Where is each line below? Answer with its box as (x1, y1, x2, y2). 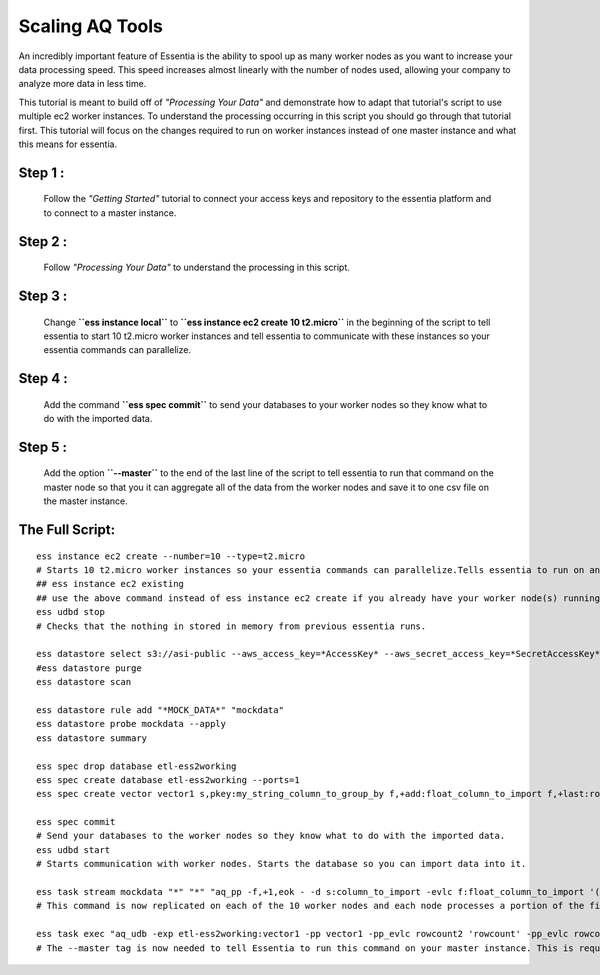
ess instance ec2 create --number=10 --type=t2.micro (36, 550, 305, 562)
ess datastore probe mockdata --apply (36, 718, 227, 730)
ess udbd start (36, 844, 111, 855)
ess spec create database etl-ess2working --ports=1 (36, 774, 300, 785)
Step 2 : (18, 233, 68, 250)
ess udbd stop (36, 606, 105, 618)
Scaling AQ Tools (18, 15, 164, 37)
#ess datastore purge (36, 662, 142, 674)
